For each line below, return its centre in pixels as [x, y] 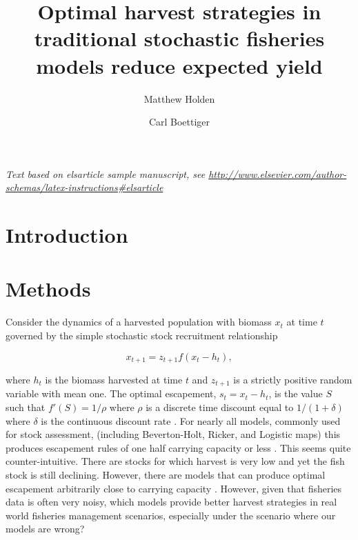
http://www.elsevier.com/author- [278, 173]
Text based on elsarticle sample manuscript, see [106, 173]
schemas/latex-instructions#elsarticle [84, 187]
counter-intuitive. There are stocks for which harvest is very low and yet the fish [175, 461]
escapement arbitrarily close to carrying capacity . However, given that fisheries [174, 488]
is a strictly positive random [293, 380]
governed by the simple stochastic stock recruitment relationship [142, 335]
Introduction [67, 235]
